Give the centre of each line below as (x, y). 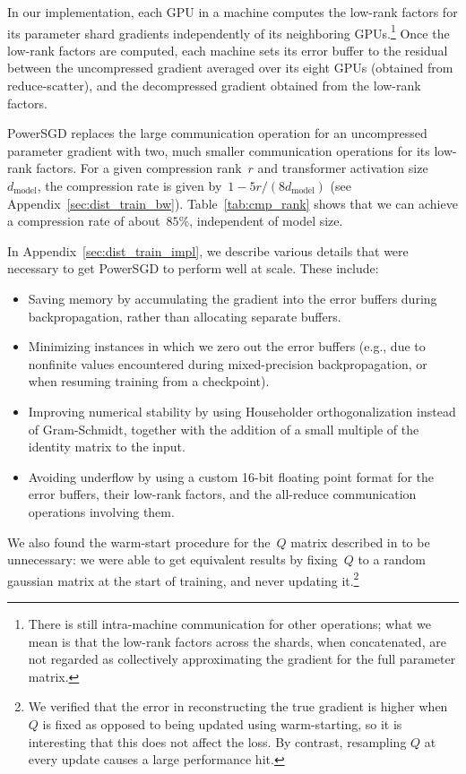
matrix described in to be (360, 542)
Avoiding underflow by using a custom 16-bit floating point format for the (231, 476)
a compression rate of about (84, 221)
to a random (392, 559)
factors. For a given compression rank (139, 168)
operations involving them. (101, 511)
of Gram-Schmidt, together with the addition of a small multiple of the (224, 429)
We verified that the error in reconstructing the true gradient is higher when (238, 706)
